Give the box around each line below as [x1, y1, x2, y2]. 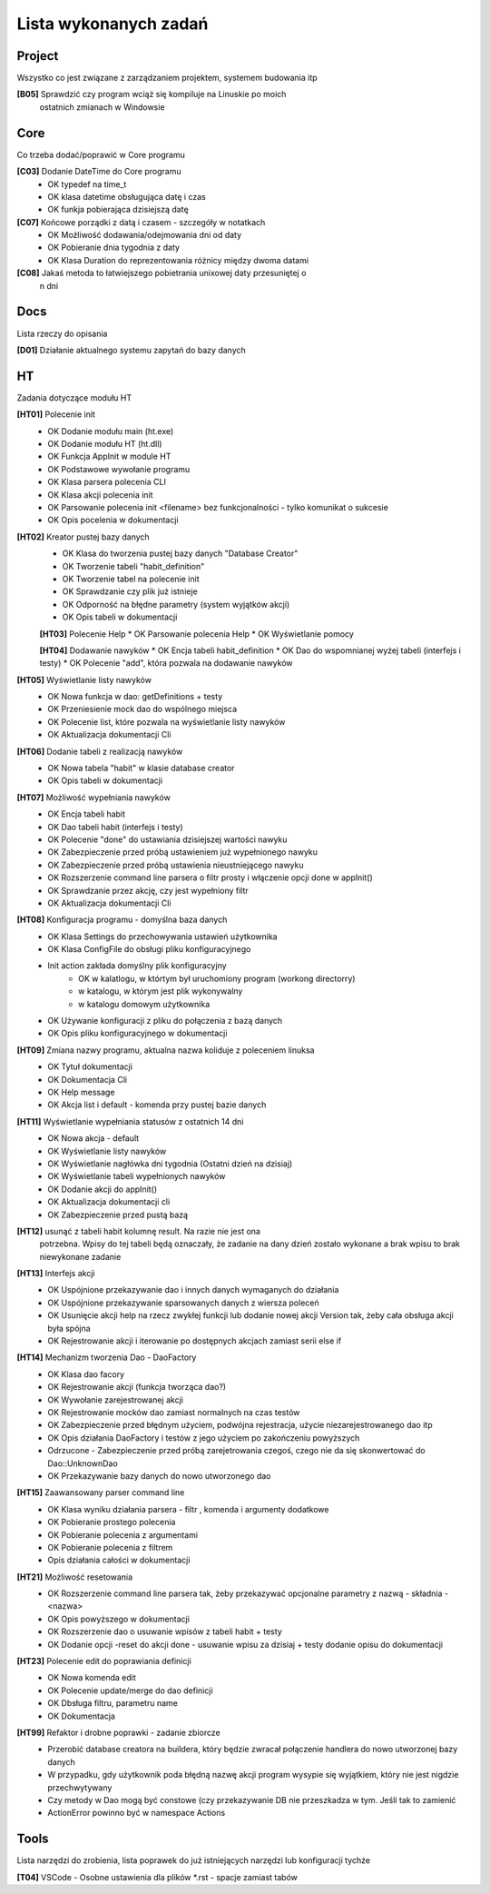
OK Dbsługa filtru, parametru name [47, 1698, 179, 1709]
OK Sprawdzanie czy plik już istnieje [62, 586, 199, 597]
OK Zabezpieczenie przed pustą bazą [47, 1209, 189, 1220]
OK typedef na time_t [47, 178, 127, 190]
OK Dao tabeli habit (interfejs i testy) [47, 821, 183, 832]
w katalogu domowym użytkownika [78, 998, 211, 1009]
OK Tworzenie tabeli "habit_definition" [62, 560, 205, 571]
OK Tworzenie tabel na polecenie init [62, 573, 200, 584]
